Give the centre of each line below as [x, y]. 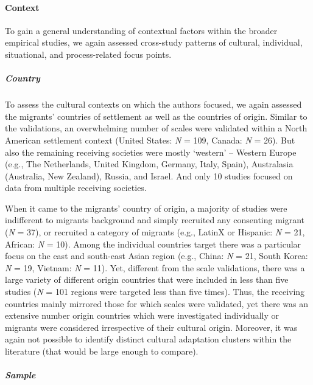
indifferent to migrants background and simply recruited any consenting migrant [155, 220]
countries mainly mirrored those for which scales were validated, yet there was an [156, 303]
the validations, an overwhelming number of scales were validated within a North [156, 128]
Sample [20, 375]
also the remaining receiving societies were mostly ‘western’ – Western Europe [151, 152]
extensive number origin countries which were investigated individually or [142, 315]
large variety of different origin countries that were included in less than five [147, 279]
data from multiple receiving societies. [76, 188]
